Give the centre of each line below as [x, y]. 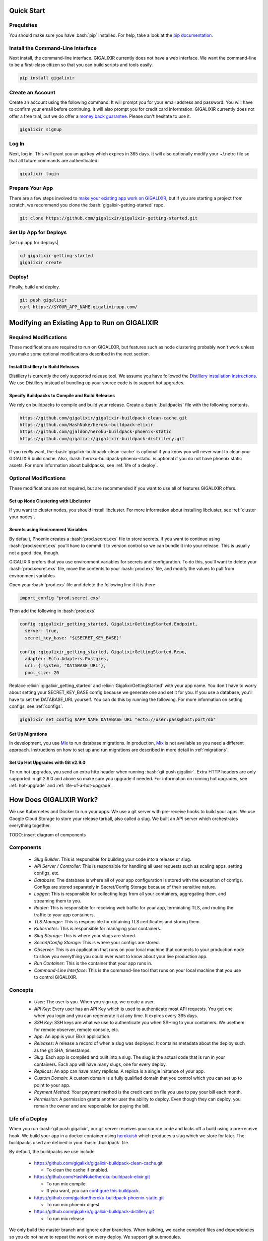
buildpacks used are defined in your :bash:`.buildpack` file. [69, 1142]
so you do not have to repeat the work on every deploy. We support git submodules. [95, 1237]
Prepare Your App [31, 188]
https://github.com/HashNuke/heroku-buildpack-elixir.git [92, 1177]
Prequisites [23, 25]
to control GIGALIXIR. [56, 977]
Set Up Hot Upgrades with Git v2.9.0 [47, 762]
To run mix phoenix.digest [73, 1205]
